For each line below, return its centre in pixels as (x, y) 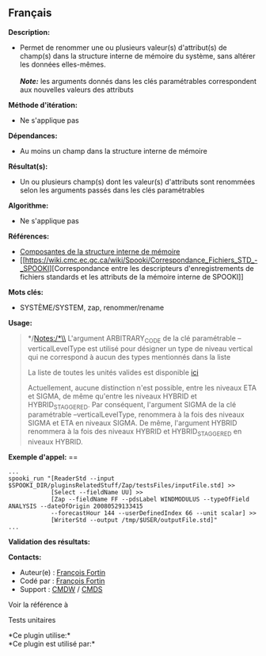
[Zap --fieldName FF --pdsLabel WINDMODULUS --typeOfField (150, 500)
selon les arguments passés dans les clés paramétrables (112, 190)
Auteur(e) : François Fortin (63, 573)
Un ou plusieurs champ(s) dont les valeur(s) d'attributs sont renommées (137, 181)
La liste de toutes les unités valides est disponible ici (113, 372)
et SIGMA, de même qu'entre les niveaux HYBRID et (112, 396)
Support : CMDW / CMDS (61, 589)
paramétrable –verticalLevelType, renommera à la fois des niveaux (136, 414)
